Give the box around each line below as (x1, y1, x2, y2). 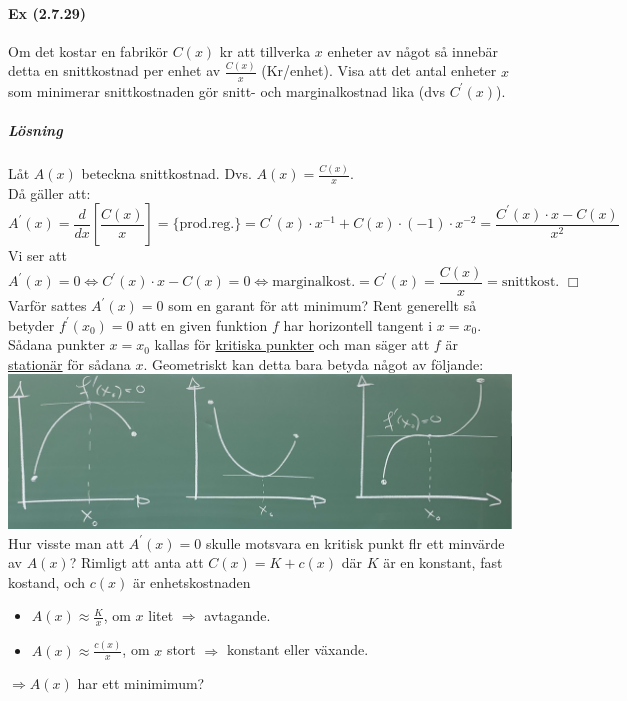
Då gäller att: (8, 182, 91, 203)
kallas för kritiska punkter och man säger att (154, 334, 430, 355)
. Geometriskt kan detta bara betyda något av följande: (143, 353, 484, 374)
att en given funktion (138, 314, 268, 335)
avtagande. (204, 605, 271, 626)
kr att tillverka (219, 40, 311, 61)
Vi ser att (8, 245, 67, 266)
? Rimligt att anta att (69, 552, 204, 573)
